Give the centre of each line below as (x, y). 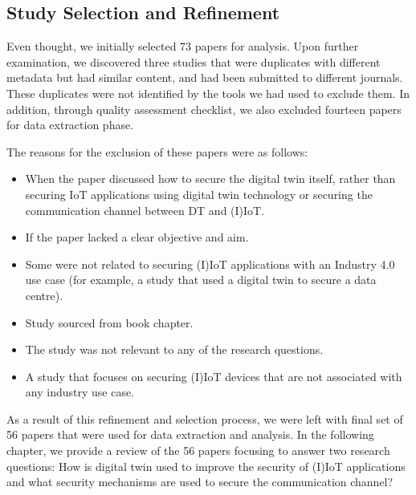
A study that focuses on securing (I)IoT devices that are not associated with (214, 376)
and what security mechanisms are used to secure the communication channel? (200, 482)
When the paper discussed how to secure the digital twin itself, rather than (210, 179)
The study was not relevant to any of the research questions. (174, 349)
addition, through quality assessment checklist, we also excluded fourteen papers (204, 109)
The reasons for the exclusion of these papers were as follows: (157, 151)
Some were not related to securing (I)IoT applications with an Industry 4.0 (210, 264)
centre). (44, 295)
